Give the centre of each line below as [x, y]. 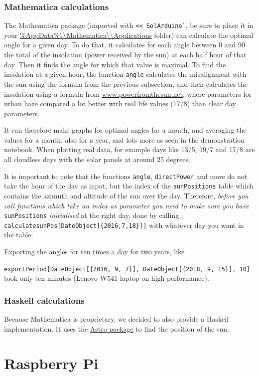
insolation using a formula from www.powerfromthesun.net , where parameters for [128, 94]
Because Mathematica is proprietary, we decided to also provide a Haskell [116, 319]
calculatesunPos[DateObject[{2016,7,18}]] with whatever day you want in [124, 225]
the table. [19, 235]
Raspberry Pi [51, 363]
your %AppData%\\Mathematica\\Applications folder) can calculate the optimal [129, 35]
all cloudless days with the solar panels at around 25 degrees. [97, 159]
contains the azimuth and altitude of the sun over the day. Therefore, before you [126, 195]
